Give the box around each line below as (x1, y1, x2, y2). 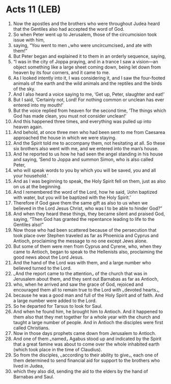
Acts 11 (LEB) (6, 4, 61, 15)
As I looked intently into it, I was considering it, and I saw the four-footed (13, 75, 165, 81)
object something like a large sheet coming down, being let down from (13, 64, 161, 70)
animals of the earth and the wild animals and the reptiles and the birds (13, 80, 162, 86)
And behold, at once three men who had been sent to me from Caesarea (13, 129, 165, 135)
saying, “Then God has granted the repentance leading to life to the (13, 216, 155, 222)
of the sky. (13, 85, 36, 92)
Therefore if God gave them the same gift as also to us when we (13, 199, 148, 206)
